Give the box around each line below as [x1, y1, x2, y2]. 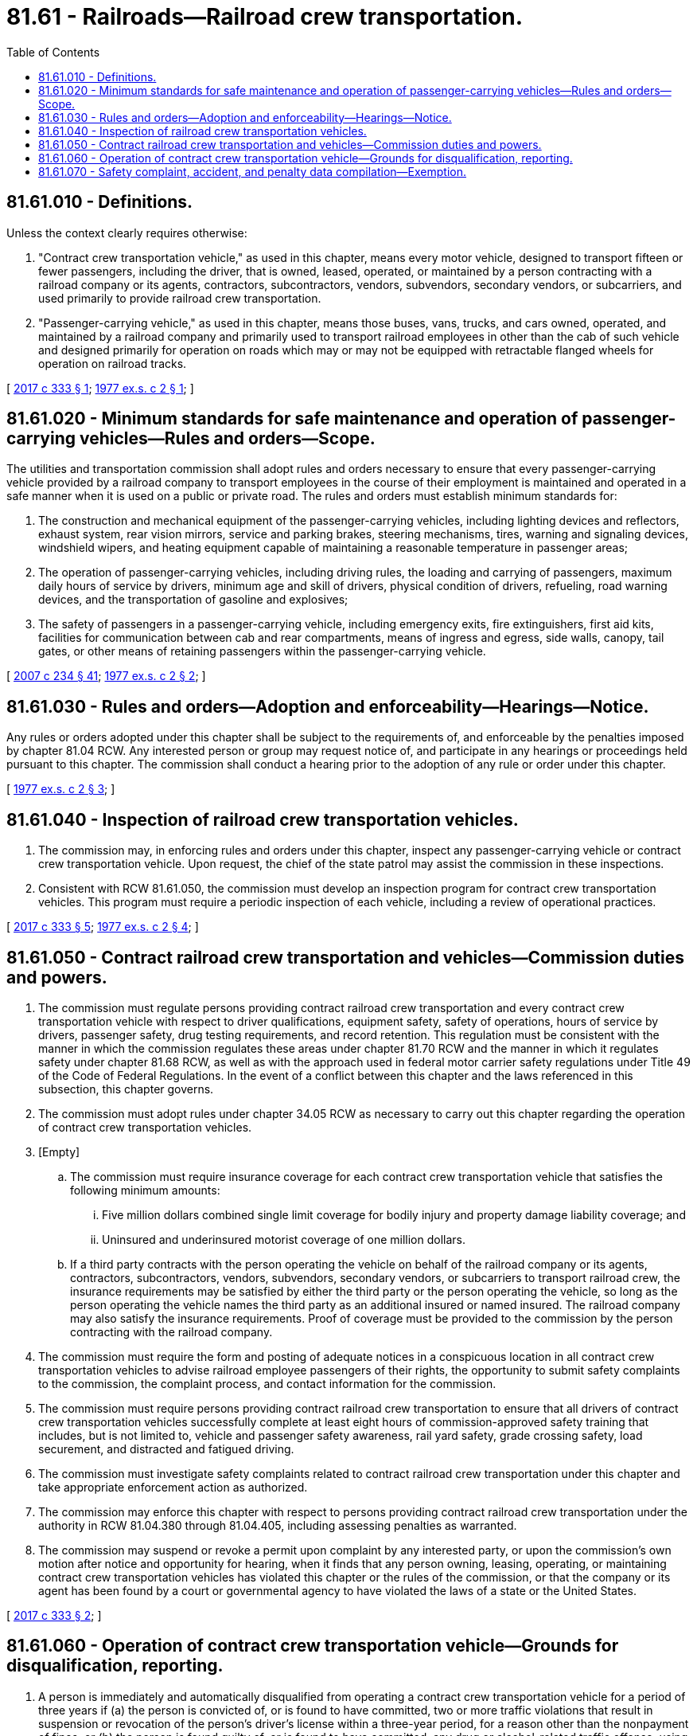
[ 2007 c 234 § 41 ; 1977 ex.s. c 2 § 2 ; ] [6, 669, 206, 683]
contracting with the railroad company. [70, 1324, 273, 1339]
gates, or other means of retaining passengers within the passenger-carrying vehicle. [38, 644, 486, 659]
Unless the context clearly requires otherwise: [6, 225, 247, 240]
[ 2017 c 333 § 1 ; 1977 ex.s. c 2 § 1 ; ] [6, 381, 194, 395]
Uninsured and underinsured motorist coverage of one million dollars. [102, 1232, 466, 1246]
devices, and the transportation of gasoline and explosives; [38, 592, 348, 607]
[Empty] [38, 1144, 80, 1159]
